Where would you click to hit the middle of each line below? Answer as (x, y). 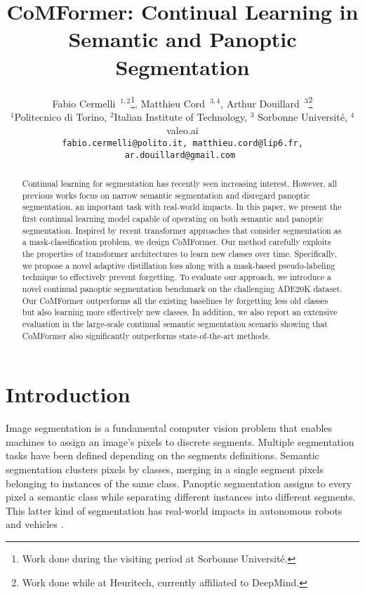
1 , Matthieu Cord (168, 102)
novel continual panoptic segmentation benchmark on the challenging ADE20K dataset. (182, 288)
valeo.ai (182, 130)
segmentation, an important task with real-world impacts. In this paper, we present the (182, 207)
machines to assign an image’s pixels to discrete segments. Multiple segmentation (180, 441)
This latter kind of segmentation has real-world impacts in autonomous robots (174, 510)
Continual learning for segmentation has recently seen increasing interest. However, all (180, 184)
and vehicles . (35, 524)
